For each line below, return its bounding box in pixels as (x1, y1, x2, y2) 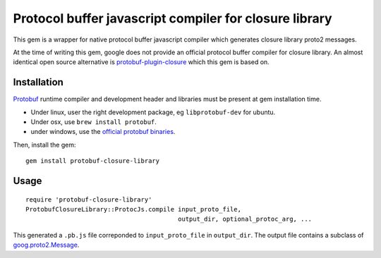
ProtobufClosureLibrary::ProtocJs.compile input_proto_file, (25, 205, 241, 213)
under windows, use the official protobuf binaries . (30, 128, 176, 136)
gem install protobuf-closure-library (25, 157, 160, 165)
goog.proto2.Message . (13, 240, 80, 250)
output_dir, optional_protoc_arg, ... (177, 215, 313, 223)
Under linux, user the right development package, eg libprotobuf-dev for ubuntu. (30, 108, 276, 116)
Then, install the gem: (13, 140, 77, 149)
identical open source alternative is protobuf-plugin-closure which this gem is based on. (13, 58, 270, 66)
